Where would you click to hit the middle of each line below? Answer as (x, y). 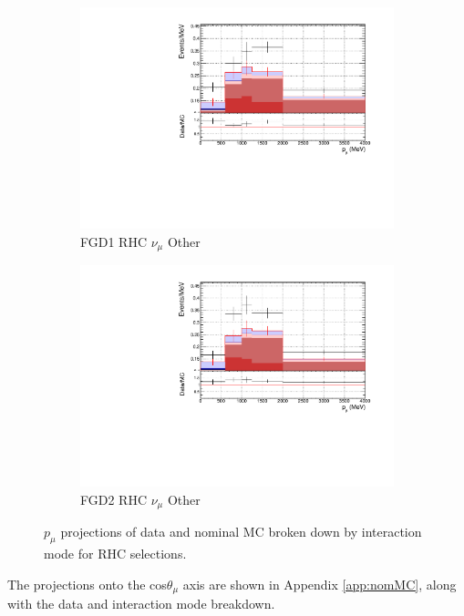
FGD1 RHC (114, 241)
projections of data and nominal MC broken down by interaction (241, 532)
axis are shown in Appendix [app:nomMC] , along (320, 584)
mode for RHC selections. (115, 554)
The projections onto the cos (87, 584)
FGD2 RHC (114, 499)
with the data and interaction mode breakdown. (141, 604)
